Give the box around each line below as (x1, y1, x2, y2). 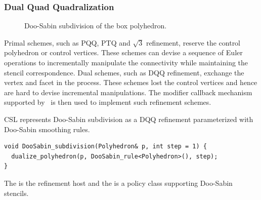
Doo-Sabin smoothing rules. (4, 124, 90, 134)
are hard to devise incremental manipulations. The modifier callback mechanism (4, 87, 252, 97)
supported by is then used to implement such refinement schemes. (4, 97, 211, 107)
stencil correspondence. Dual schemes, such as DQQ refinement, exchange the (4, 67, 244, 77)
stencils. (4, 187, 29, 198)
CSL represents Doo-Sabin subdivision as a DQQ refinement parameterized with (4, 113, 253, 124)
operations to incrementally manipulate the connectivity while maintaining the (4, 57, 248, 67)
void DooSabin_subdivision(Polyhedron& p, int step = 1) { (4, 143, 207, 150)
